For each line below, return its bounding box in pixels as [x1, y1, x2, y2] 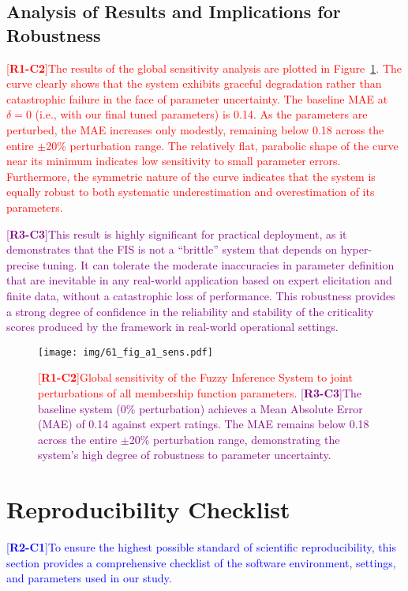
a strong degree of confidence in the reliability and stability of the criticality [6, 303, 374, 319]
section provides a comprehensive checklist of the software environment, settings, [6, 554, 396, 570]
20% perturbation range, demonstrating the [129, 431, 340, 447]
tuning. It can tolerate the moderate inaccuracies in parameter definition [42, 256, 395, 273]
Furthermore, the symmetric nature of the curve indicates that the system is [6, 168, 376, 184]
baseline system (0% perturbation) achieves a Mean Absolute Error [38, 400, 363, 416]
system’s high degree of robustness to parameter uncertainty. [38, 446, 331, 463]
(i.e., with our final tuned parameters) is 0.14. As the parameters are [35, 106, 368, 122]
